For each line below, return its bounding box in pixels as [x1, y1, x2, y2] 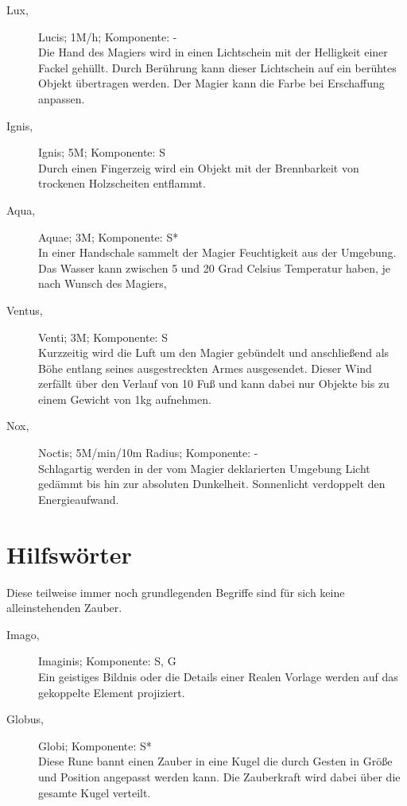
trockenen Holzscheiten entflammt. [38, 175, 206, 192]
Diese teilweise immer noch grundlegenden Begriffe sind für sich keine [6, 583, 345, 600]
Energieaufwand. [38, 490, 119, 507]
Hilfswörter [6, 537, 132, 570]
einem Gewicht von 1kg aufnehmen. [38, 390, 211, 407]
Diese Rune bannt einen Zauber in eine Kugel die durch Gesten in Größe [38, 753, 393, 769]
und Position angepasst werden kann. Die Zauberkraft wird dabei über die [38, 768, 401, 785]
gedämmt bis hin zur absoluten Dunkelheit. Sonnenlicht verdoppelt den [38, 475, 386, 492]
